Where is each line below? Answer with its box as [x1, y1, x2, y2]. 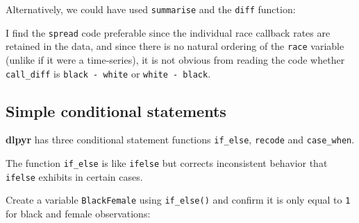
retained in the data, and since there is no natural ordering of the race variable [6, 39, 344, 53]
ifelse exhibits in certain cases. [6, 169, 143, 184]
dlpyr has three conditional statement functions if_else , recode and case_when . [6, 132, 355, 147]
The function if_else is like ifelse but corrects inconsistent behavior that [6, 156, 328, 170]
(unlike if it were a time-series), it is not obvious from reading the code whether [6, 52, 345, 66]
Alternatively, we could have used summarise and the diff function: [6, 2, 296, 16]
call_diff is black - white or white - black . [6, 66, 211, 80]
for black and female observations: [6, 206, 151, 221]
